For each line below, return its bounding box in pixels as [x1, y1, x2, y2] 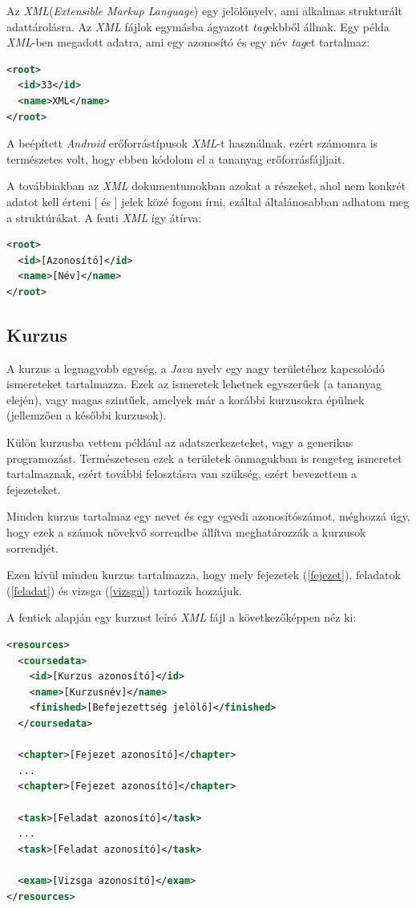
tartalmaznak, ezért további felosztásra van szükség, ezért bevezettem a [6, 465, 357, 482]
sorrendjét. [6, 539, 59, 556]
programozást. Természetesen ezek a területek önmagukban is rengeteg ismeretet [6, 449, 402, 466]
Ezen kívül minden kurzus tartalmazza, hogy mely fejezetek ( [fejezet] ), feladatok [6, 566, 401, 583]
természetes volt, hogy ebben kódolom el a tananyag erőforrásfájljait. [6, 150, 345, 167]
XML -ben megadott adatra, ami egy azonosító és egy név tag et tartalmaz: [6, 34, 370, 51]
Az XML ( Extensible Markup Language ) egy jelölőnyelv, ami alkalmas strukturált [6, 2, 402, 18]
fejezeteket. [6, 480, 61, 497]
